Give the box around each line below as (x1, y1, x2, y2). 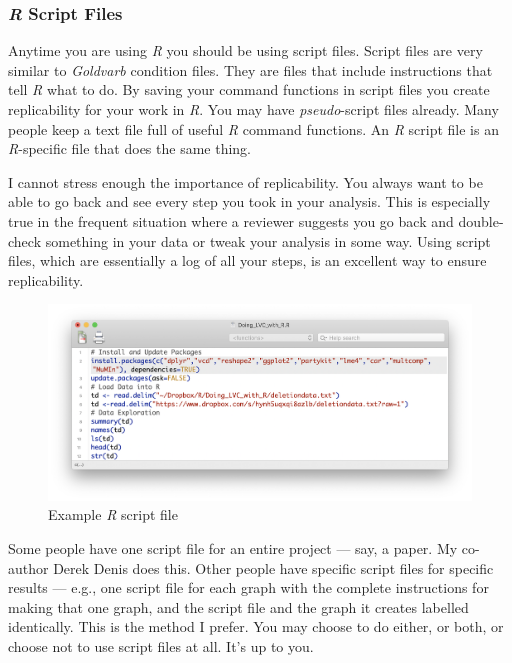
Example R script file (48, 504, 178, 525)
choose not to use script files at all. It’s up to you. (8, 635, 314, 656)
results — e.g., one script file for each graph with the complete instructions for (8, 577, 489, 598)
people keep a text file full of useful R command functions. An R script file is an (8, 118, 499, 139)
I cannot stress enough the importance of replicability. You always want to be (8, 171, 483, 192)
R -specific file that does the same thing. (8, 138, 251, 159)
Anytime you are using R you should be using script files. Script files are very (8, 40, 483, 61)
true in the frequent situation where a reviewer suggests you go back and (8, 210, 454, 231)
